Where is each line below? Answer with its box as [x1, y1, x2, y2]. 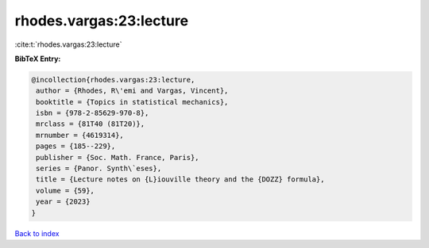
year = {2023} [36, 197, 91, 206]
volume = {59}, [36, 186, 95, 195]
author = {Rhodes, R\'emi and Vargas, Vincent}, [36, 86, 229, 95]
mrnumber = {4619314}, [36, 131, 125, 139]
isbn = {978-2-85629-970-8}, [36, 109, 149, 118]
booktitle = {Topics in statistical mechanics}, [36, 97, 229, 106]
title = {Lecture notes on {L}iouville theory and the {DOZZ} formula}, [36, 175, 325, 184]
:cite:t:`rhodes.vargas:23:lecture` [14, 40, 122, 49]
